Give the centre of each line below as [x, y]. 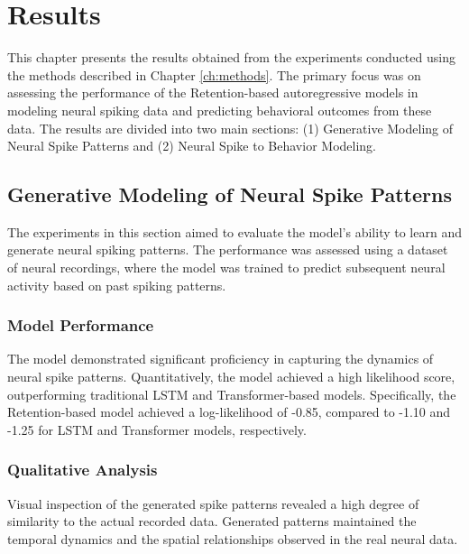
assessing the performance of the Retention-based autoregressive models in [213, 92]
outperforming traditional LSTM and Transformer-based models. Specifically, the [232, 394]
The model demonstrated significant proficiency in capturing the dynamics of [221, 359]
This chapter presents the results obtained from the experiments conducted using [231, 57]
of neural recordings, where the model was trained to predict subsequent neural [226, 268]
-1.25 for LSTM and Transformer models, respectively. [157, 429]
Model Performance [81, 325]
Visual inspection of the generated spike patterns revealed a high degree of [213, 503]
